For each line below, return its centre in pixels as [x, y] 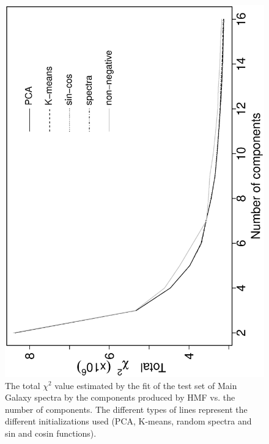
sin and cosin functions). [51, 433]
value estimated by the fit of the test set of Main [146, 385]
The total [23, 385]
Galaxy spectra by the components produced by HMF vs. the [120, 397]
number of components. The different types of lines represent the [126, 409]
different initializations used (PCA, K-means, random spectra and [128, 421]
